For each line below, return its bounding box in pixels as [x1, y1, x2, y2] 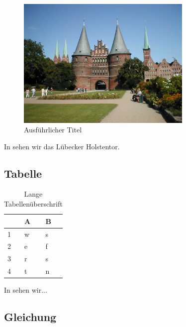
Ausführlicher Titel [24, 124, 82, 135]
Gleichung [4, 309, 57, 325]
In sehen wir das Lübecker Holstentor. [4, 141, 120, 151]
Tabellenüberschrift [4, 199, 63, 209]
